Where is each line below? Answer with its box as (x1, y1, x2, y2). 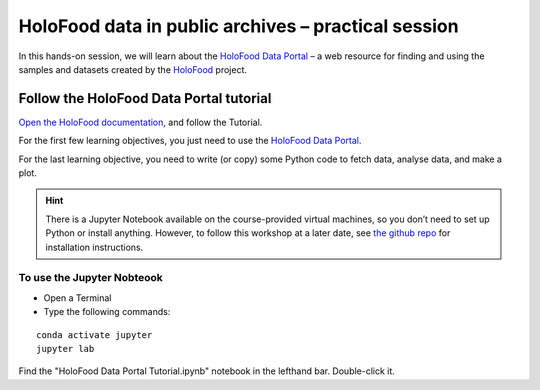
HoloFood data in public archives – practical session (18, 15, 459, 37)
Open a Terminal (43, 291, 112, 304)
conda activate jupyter (36, 329, 153, 340)
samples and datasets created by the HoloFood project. (18, 63, 248, 75)
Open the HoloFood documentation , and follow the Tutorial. (18, 116, 263, 128)
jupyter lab (36, 343, 95, 354)
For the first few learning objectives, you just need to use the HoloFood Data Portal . (18, 135, 362, 147)
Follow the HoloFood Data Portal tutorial (18, 90, 272, 107)
